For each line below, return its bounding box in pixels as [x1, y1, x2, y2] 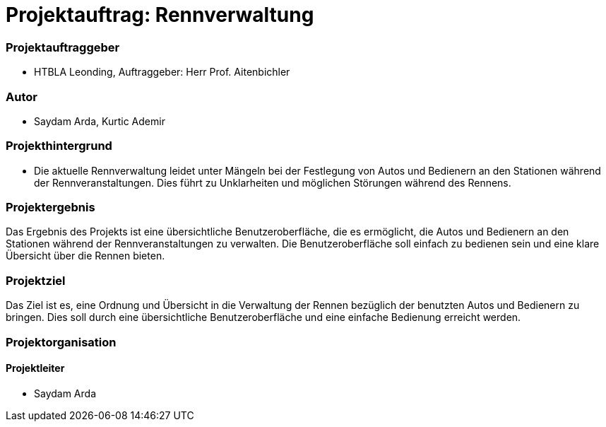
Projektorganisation [6, 334, 117, 349]
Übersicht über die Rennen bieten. [6, 250, 165, 262]
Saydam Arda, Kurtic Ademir [34, 115, 165, 127]
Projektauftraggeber [6, 40, 120, 54]
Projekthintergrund [6, 139, 112, 153]
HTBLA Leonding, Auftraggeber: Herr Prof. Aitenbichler [34, 66, 290, 78]
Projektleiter [6, 362, 65, 375]
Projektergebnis [6, 200, 95, 214]
